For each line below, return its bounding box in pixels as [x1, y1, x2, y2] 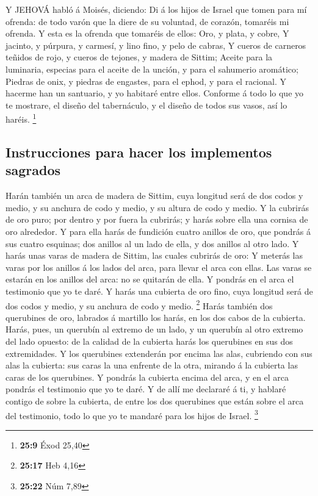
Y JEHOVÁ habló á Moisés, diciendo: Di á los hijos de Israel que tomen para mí [5, 3, 307, 15]
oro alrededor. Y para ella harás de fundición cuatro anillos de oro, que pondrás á [5, 225, 311, 237]
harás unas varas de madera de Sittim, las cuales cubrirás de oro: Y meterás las [5, 249, 303, 262]
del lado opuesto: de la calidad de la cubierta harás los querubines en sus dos [5, 334, 293, 347]
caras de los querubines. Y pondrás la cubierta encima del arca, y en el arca [5, 370, 289, 383]
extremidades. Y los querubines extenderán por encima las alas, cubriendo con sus [5, 347, 313, 359]
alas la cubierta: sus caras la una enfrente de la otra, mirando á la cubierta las [5, 359, 298, 372]
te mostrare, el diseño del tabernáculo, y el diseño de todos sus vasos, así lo [5, 98, 287, 111]
